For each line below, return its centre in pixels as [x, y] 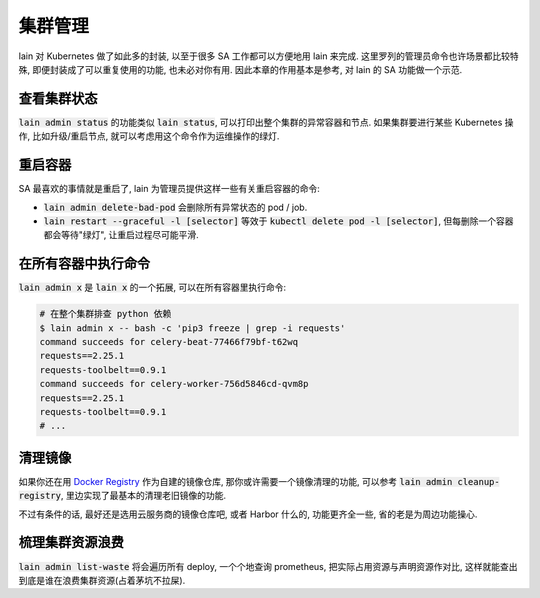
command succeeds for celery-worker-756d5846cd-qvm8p [174, 384]
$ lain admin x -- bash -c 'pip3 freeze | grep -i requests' [192, 328]
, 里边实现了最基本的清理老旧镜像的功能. [143, 496]
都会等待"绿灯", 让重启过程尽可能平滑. [121, 235]
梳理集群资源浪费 [71, 542]
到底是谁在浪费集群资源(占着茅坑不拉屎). [102, 580]
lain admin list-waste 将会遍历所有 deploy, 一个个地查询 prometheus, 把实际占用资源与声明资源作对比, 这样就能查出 [268, 566]
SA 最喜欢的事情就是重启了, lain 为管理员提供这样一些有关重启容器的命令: [169, 189]
